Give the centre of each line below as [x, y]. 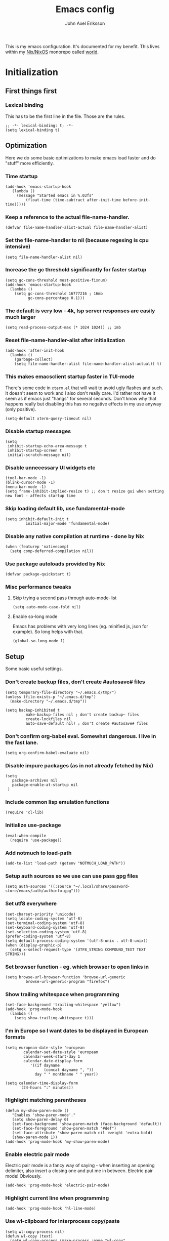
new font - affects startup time [40, 496]
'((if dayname [45, 1065]
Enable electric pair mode [37, 1154]
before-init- [137, 200]
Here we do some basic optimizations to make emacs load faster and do [80, 157]
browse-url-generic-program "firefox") [68, 981]
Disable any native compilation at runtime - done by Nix [75, 536]
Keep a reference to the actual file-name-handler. [68, 217]
